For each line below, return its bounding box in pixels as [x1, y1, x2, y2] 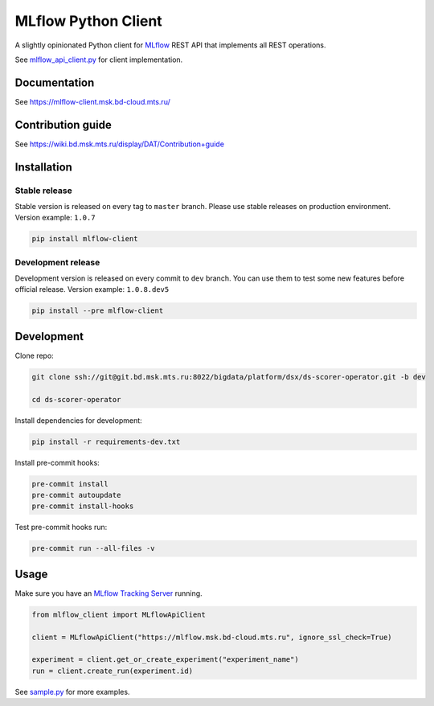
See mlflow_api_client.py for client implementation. [14, 55, 183, 64]
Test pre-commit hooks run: [14, 523, 108, 532]
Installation [14, 160, 72, 174]
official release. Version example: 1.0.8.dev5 [14, 285, 170, 294]
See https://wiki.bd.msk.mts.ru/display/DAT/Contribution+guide [14, 139, 225, 149]
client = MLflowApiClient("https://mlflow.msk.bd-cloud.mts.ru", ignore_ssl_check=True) [31, 632, 393, 642]
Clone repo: [14, 351, 54, 360]
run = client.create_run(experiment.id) [31, 666, 193, 675]
